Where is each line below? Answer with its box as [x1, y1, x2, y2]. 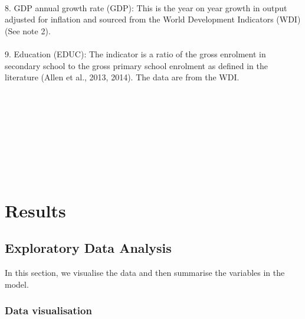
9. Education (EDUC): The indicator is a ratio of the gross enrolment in [5, 47, 266, 60]
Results [5, 198, 66, 222]
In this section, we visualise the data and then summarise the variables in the [5, 266, 285, 279]
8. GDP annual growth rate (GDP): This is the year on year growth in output [5, 1, 287, 14]
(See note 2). [5, 24, 51, 37]
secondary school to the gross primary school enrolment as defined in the [5, 59, 268, 71]
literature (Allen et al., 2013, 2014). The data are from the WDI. [5, 71, 240, 83]
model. [5, 278, 29, 290]
